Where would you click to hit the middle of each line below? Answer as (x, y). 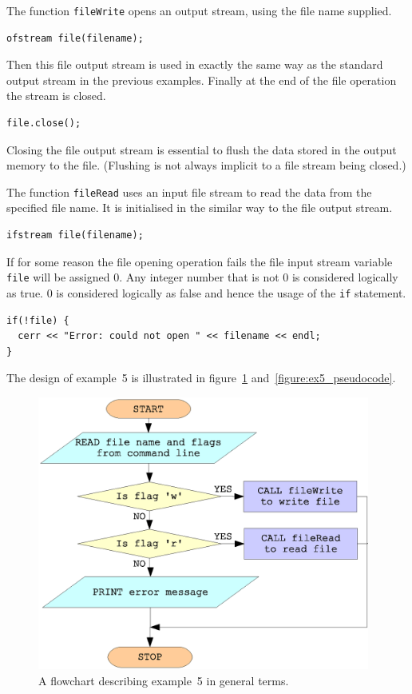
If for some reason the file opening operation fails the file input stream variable (200, 261)
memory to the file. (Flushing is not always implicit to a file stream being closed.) (206, 165)
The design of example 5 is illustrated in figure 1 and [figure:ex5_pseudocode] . (201, 378)
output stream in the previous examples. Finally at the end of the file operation (202, 80)
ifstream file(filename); (75, 235)
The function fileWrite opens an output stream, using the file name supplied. (199, 10)
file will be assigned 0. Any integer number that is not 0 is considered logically (202, 277)
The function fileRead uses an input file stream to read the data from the (189, 191)
